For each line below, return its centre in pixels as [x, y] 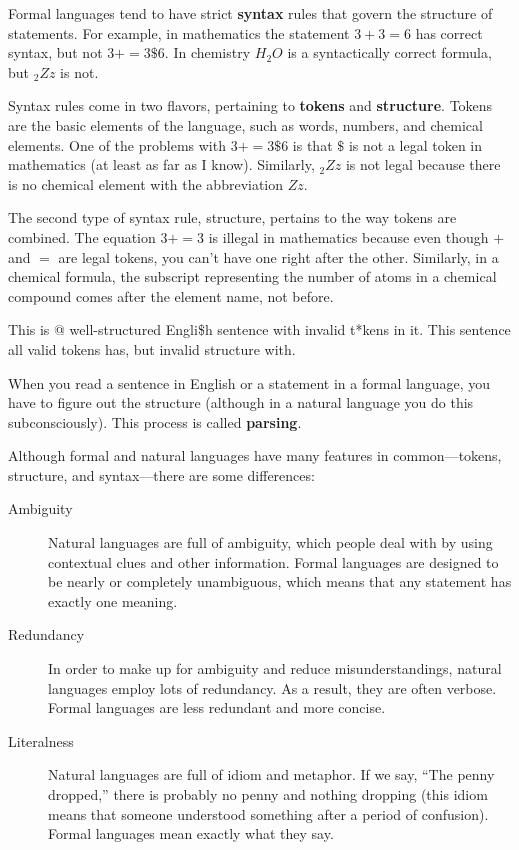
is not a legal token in [415, 144]
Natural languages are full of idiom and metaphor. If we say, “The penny [271, 774]
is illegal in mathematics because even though [348, 236]
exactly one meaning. [113, 600]
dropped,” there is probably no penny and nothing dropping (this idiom [268, 794]
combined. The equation [82, 236]
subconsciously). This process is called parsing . [155, 421]
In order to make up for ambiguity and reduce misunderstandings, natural [275, 668]
